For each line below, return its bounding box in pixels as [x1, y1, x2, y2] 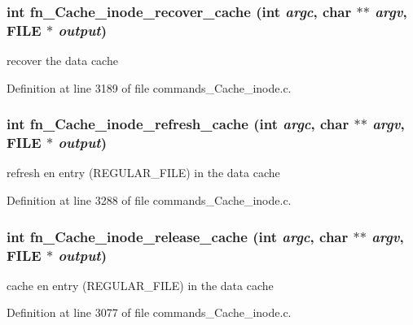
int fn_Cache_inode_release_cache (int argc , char [7, 226, 349, 246]
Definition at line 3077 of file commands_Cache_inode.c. [7, 304, 292, 321]
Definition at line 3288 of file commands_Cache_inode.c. [7, 192, 292, 209]
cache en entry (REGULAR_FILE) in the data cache [7, 276, 274, 293]
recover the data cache [7, 52, 118, 69]
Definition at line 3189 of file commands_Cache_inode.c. [7, 79, 292, 96]
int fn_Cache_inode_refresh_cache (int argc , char [7, 114, 349, 134]
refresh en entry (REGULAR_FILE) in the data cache [7, 164, 280, 181]
